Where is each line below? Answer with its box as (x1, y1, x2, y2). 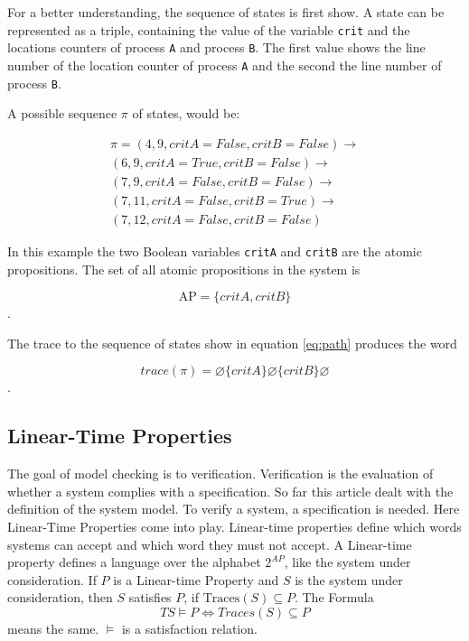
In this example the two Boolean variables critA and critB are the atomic (7, 241, 422, 260)
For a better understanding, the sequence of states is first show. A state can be (7, 3, 445, 21)
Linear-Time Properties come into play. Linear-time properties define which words (7, 516, 462, 535)
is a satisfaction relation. (121, 618, 258, 637)
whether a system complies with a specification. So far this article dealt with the (7, 481, 454, 500)
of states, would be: (132, 104, 240, 123)
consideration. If (7, 570, 97, 589)
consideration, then (7, 588, 113, 607)
